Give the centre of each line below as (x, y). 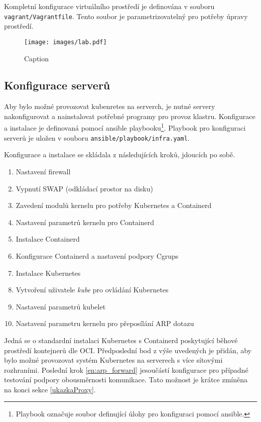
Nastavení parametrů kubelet (61, 306)
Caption (37, 58)
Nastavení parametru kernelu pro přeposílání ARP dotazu (105, 323)
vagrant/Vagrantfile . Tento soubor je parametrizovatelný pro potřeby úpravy (126, 16)
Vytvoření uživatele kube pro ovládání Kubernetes (92, 290)
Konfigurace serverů (57, 85)
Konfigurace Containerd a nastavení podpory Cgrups (97, 255)
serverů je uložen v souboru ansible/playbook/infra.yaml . (97, 137)
